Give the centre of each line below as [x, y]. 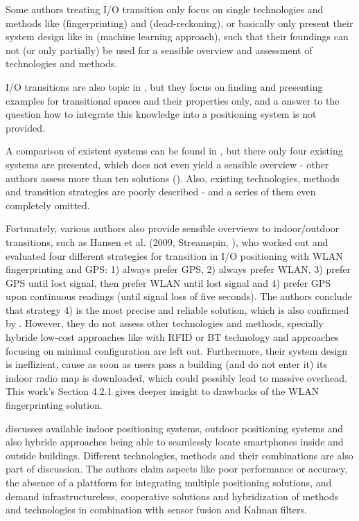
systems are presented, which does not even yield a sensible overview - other [167, 164]
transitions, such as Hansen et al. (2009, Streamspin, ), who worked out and [167, 241]
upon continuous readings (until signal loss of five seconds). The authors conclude [179, 296]
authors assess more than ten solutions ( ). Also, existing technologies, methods [173, 178]
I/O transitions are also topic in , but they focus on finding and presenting [164, 86]
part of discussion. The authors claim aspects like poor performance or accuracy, [177, 469]
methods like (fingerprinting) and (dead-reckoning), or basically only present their [179, 23]
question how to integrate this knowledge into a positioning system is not [161, 114]
